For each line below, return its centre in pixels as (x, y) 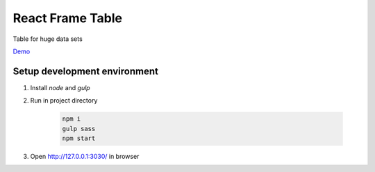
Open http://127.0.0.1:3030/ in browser (85, 156)
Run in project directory (64, 101)
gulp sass (79, 129)
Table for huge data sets (48, 39)
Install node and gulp (60, 87)
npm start (79, 138)
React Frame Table (68, 18)
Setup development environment (86, 71)
